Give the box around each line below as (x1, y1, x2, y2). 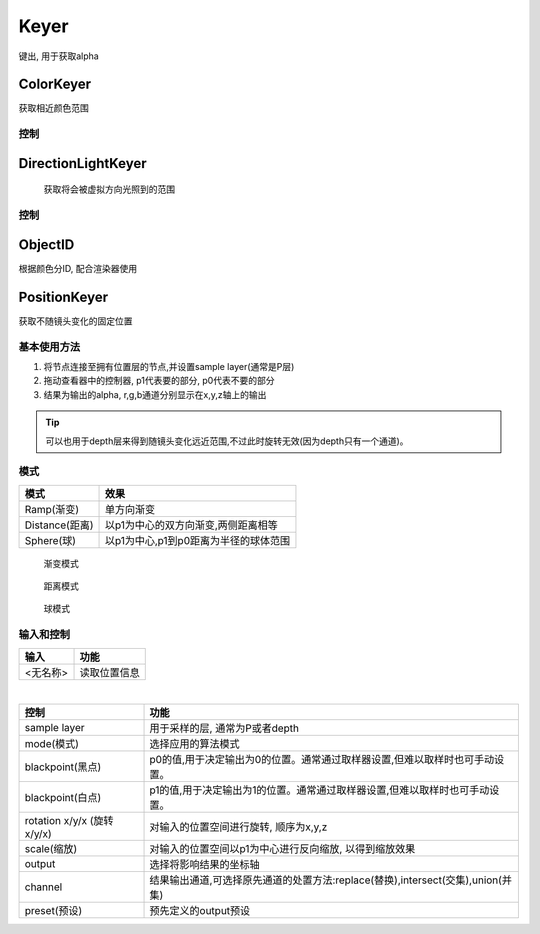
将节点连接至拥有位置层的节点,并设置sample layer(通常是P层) (43, 360, 295, 372)
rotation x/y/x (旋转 (24, 813, 114, 827)
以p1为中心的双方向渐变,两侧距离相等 (104, 518, 279, 532)
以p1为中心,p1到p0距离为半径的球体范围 (104, 533, 291, 547)
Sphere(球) (24, 533, 77, 547)
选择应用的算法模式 (149, 736, 240, 750)
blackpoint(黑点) (24, 760, 102, 774)
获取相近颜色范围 (18, 102, 89, 114)
